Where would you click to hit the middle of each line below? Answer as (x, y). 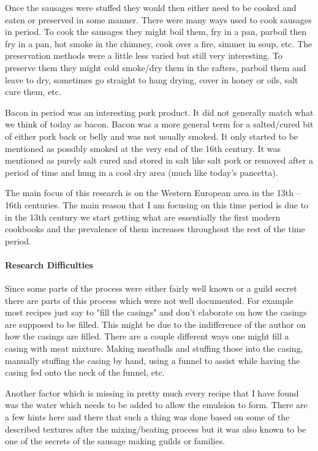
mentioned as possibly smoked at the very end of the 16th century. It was (143, 148)
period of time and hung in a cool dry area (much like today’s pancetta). (142, 172)
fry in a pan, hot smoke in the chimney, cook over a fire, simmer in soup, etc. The (159, 43)
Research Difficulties (49, 264)
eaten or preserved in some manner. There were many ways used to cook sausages (158, 19)
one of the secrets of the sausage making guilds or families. (115, 441)
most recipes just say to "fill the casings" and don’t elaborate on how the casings (156, 312)
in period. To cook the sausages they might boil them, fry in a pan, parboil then (156, 32)
